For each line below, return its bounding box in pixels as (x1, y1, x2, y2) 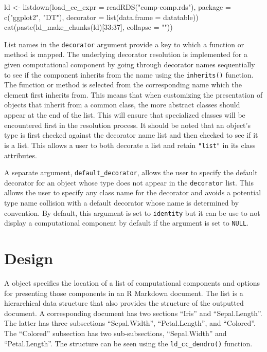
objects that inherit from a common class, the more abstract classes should (4, 99, 240, 110)
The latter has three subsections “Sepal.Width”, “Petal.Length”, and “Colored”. (4, 318, 256, 328)
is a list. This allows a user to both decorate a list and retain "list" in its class (4, 139, 256, 150)
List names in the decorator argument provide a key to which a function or (4, 39, 244, 49)
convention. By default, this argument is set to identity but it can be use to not (4, 207, 260, 218)
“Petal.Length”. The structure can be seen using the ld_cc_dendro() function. (4, 338, 253, 348)
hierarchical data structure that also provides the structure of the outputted (4, 298, 244, 308)
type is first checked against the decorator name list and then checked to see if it (4, 129, 258, 140)
